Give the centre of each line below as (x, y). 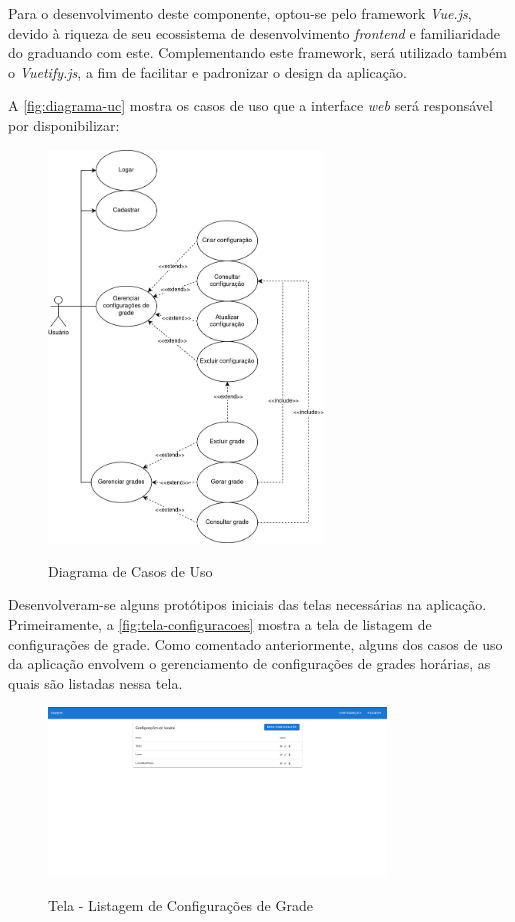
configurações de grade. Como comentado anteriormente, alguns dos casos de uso (255, 643)
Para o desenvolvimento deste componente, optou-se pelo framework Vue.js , (240, 13)
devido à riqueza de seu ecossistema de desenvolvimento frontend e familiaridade (254, 32)
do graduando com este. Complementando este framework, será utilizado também (257, 52)
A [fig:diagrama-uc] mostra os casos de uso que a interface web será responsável (250, 105)
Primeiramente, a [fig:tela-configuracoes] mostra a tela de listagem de (220, 623)
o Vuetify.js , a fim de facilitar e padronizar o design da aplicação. (207, 71)
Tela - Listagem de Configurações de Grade (180, 904)
